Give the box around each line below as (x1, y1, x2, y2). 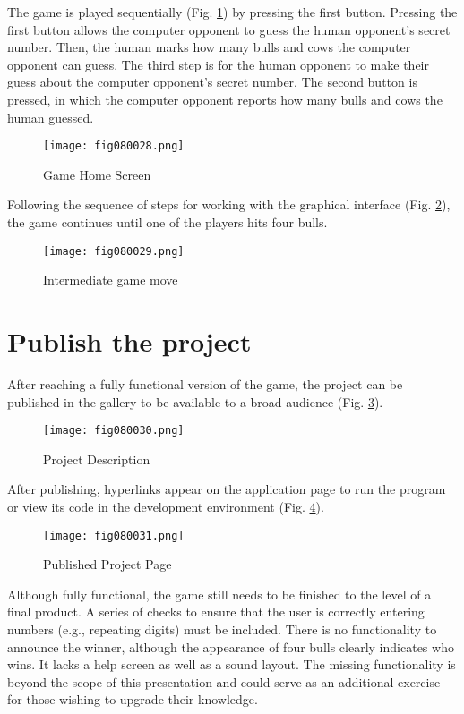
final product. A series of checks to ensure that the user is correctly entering (7, 602, 425, 621)
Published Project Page (43, 555, 172, 574)
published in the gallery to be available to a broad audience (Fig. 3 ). (7, 392, 383, 411)
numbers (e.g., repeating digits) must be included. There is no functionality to (7, 620, 437, 639)
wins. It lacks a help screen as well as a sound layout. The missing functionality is (7, 655, 456, 674)
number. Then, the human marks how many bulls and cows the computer (7, 38, 411, 56)
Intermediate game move (43, 270, 178, 289)
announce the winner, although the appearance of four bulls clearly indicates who (7, 637, 454, 656)
